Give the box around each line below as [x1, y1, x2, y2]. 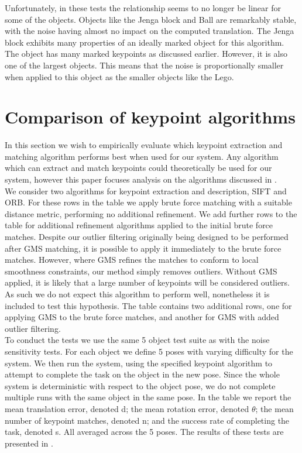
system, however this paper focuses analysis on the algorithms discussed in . [5, 173, 277, 186]
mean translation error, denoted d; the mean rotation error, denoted [5, 402, 249, 414]
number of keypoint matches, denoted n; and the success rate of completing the [5, 414, 290, 426]
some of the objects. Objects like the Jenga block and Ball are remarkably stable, [5, 13, 297, 25]
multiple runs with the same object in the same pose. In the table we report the [5, 391, 291, 403]
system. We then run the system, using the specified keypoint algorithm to [5, 356, 273, 369]
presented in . [5, 437, 53, 449]
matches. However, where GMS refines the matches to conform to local [5, 253, 259, 266]
